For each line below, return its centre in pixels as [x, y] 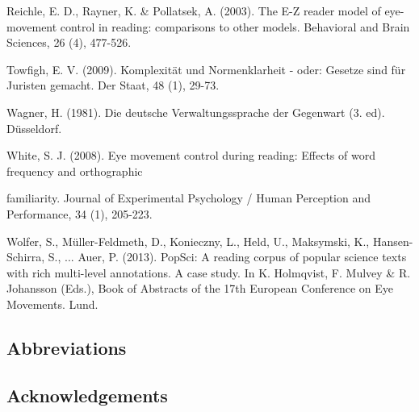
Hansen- [393, 241]
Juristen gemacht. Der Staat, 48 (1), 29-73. [113, 85]
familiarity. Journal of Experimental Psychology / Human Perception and [189, 198]
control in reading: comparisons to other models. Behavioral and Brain [235, 26]
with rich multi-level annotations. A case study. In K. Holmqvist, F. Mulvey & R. [209, 272]
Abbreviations [67, 347]
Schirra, [26, 257]
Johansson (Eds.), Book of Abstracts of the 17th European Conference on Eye [200, 288]
